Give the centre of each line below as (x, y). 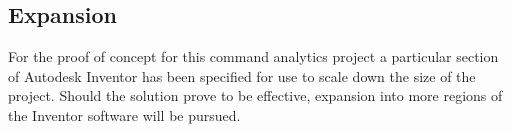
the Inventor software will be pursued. (124, 114)
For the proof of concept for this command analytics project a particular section (253, 56)
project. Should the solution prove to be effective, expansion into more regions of (255, 95)
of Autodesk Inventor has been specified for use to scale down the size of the (242, 75)
